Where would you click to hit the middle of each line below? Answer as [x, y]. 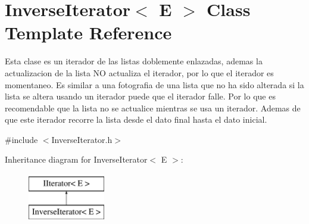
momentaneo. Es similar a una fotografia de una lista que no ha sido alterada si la [154, 84]
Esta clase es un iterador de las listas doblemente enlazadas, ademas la [134, 61]
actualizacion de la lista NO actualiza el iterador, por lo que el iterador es [139, 72]
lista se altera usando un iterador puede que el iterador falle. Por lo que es [140, 96]
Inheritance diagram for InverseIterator [76, 159]
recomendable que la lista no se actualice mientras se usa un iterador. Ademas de [153, 108]
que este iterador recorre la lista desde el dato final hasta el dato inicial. [136, 119]
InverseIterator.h [82, 139]
